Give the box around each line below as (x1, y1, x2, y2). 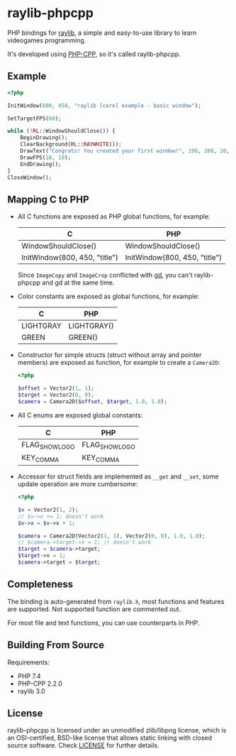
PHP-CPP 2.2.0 (17, 679, 62, 688)
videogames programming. (7, 35, 86, 44)
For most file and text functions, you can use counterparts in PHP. (7, 618, 200, 627)
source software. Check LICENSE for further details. (7, 741, 159, 750)
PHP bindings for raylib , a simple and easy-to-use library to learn (7, 28, 197, 37)
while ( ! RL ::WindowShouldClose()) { (7, 128, 116, 135)
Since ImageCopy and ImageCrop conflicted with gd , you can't (17, 271, 193, 280)
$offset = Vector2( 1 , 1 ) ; (17, 385, 94, 392)
